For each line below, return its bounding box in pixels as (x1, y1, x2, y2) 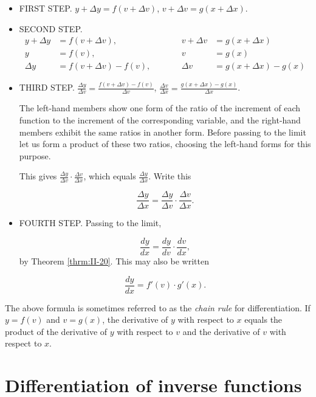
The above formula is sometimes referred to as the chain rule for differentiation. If (5, 301, 311, 314)
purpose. (19, 149, 51, 162)
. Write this (148, 170, 191, 182)
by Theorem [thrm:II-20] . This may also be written (19, 254, 209, 267)
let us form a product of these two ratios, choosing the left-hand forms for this (19, 137, 311, 150)
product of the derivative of (5, 325, 108, 337)
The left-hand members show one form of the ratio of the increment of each (19, 102, 301, 114)
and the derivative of (182, 325, 260, 337)
